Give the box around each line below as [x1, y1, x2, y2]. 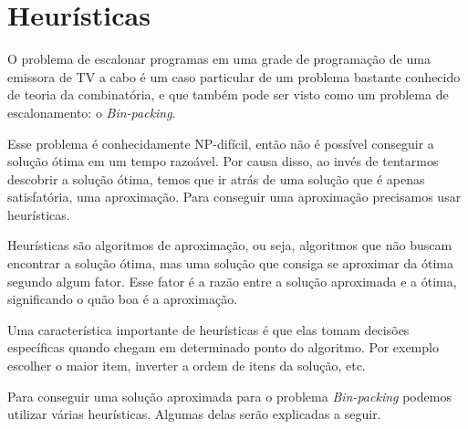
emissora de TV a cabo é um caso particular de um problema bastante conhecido [7, 67, 461, 86]
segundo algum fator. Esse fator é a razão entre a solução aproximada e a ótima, [7, 271, 457, 290]
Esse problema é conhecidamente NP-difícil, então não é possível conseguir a [7, 133, 434, 152]
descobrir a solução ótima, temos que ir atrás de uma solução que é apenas [7, 169, 425, 188]
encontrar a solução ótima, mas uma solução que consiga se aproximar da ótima [7, 254, 453, 273]
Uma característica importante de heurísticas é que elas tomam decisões [7, 319, 410, 339]
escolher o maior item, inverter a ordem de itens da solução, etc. [7, 356, 366, 375]
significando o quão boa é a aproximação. [7, 289, 238, 309]
